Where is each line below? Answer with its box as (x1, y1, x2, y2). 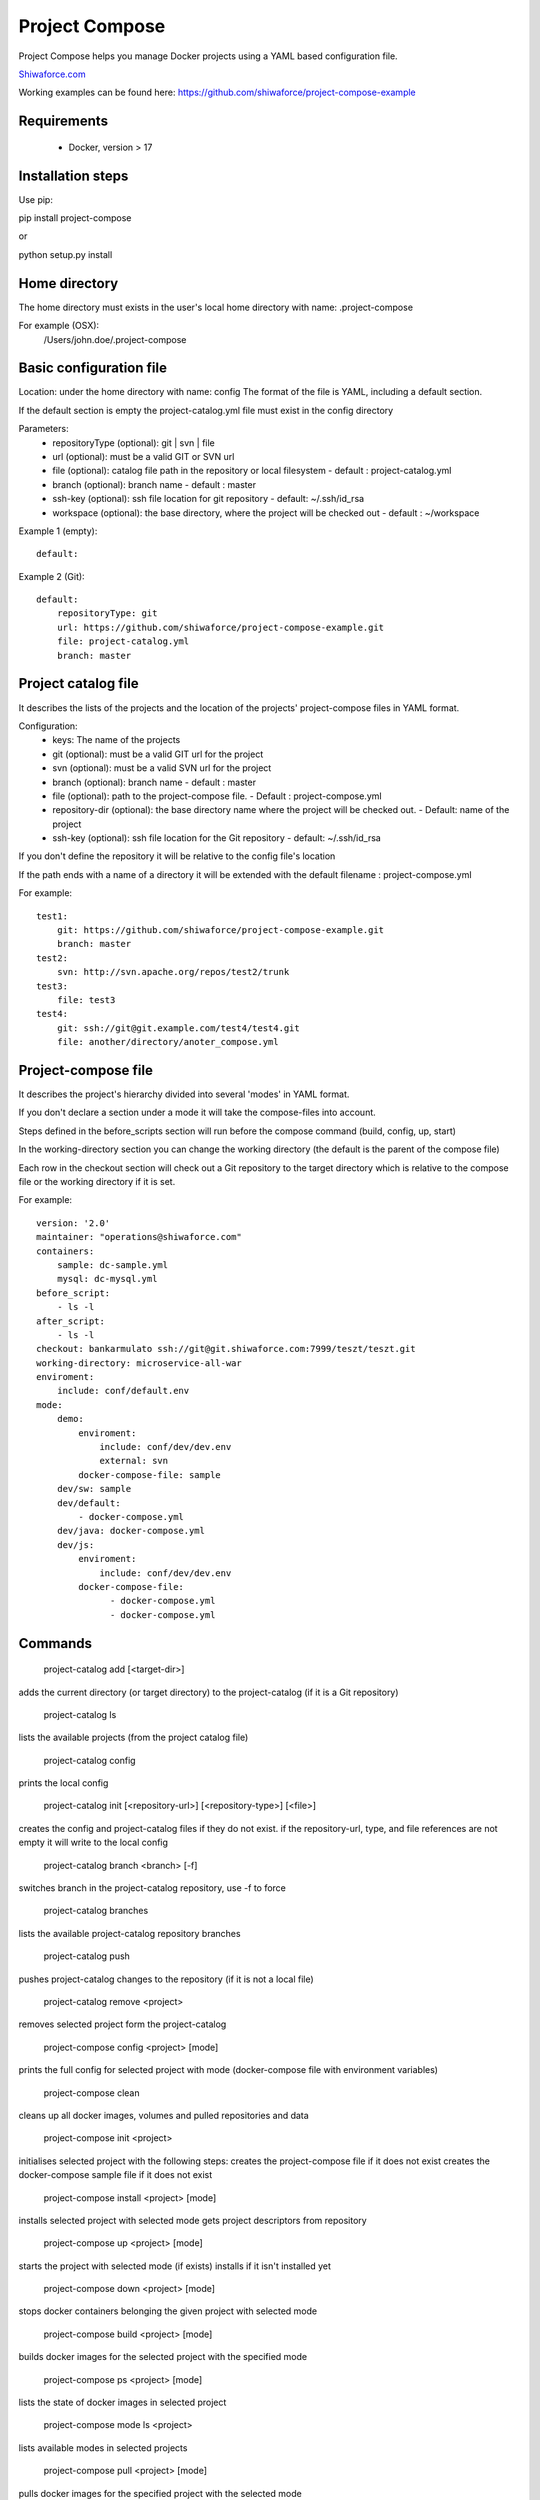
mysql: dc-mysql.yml (56, 1273, 158, 1285)
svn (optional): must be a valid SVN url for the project (52, 762, 272, 774)
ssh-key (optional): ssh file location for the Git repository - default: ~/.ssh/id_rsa (52, 832, 382, 844)
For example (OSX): (18, 320, 100, 332)
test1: (36, 910, 69, 922)
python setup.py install (18, 248, 113, 260)
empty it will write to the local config (18, 1836, 169, 1849)
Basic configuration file (18, 360, 167, 377)
